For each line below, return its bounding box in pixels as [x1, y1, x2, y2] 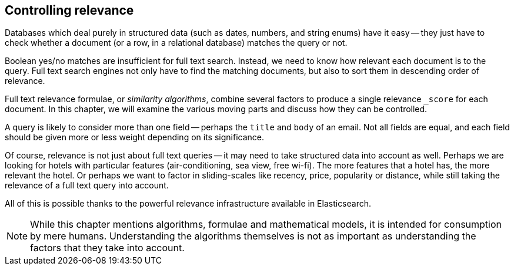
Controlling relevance [5, 3, 134, 18]
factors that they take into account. [30, 242, 185, 254]
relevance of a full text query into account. [5, 180, 169, 191]
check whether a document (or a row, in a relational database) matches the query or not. [5, 38, 348, 48]
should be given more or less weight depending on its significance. [5, 132, 264, 143]
